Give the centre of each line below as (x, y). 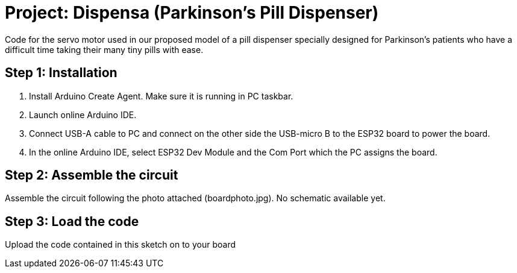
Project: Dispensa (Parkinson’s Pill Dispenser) (192, 13)
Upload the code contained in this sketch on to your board (120, 245)
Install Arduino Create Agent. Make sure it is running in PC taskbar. (161, 96)
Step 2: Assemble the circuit (92, 175)
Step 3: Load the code (72, 221)
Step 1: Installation (61, 73)
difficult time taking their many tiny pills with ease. (104, 49)
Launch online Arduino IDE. (83, 115)
